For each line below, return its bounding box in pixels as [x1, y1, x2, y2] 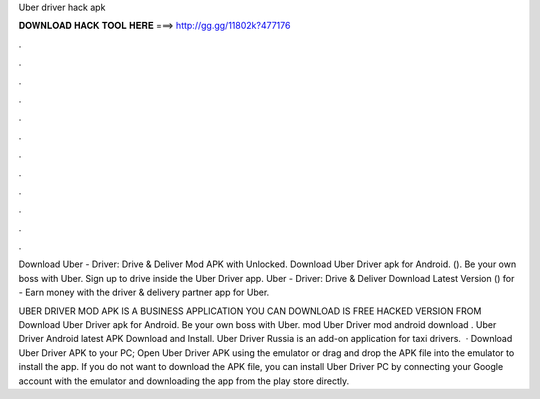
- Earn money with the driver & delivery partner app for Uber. [18, 286, 270, 299]
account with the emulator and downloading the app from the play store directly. [18, 375, 350, 387]
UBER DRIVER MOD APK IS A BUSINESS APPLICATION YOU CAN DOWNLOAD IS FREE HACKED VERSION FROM [18, 305, 482, 317]
